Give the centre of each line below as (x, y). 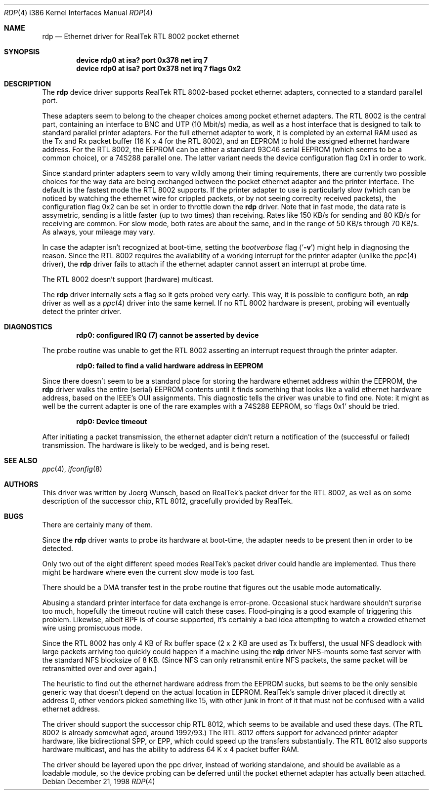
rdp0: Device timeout (112, 421)
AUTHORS (21, 484)
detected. (58, 548)
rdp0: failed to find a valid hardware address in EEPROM (170, 366)
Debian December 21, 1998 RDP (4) (99, 781)
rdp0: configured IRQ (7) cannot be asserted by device (168, 335)
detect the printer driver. (82, 311)
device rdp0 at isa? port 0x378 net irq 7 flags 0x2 (159, 68)
